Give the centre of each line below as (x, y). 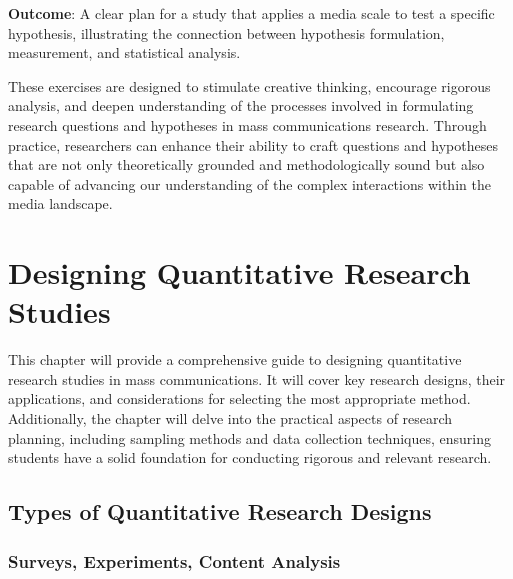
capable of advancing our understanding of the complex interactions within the (249, 183)
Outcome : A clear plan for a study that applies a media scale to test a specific (251, 13)
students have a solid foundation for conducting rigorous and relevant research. (250, 457)
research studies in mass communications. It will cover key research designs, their (257, 378)
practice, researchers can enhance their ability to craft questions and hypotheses (253, 144)
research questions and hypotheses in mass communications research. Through (247, 124)
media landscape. (60, 203)
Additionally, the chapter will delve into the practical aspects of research (230, 418)
